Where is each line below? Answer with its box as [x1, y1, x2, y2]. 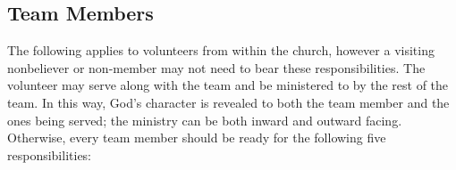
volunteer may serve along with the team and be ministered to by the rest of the [7, 76, 449, 94]
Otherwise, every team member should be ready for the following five [7, 128, 386, 147]
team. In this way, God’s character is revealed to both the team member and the [7, 93, 450, 111]
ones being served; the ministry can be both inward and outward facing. [7, 110, 402, 129]
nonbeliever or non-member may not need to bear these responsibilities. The [7, 58, 426, 77]
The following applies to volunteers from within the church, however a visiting [7, 41, 435, 60]
